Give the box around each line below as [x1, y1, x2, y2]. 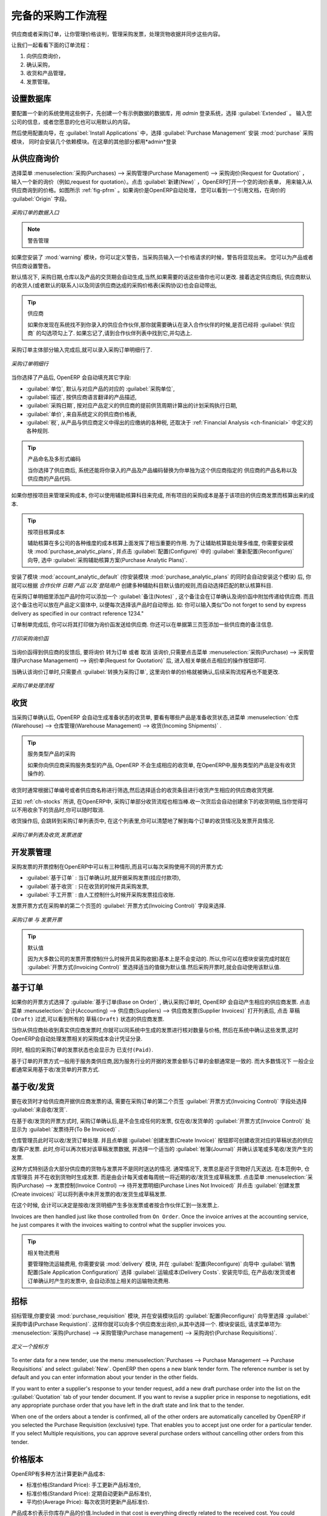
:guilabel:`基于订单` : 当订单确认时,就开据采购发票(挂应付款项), [26, 874, 181, 882]
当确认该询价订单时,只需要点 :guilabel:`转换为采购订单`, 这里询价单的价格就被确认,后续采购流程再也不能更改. [11, 668, 280, 676]
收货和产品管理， [26, 70, 69, 77]
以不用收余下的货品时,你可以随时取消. [11, 807, 105, 814]
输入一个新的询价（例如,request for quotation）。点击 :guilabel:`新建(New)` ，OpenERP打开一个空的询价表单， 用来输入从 [11, 178, 312, 185]
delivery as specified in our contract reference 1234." [11, 609, 144, 617]
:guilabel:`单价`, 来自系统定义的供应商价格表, [26, 410, 137, 418]
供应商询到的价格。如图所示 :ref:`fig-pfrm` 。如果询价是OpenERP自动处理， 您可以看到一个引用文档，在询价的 [11, 187, 286, 194]
